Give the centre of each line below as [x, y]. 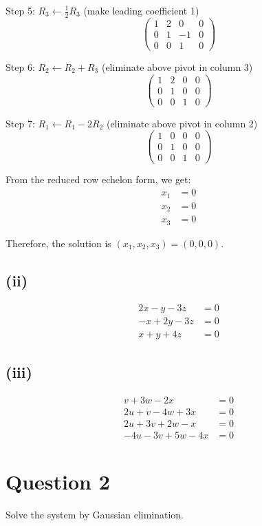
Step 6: [20, 66]
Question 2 [58, 481]
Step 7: [20, 123]
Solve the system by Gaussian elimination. [95, 514]
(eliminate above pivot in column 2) [182, 123]
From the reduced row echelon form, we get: [98, 179]
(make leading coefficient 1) [141, 10]
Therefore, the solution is [58, 243]
